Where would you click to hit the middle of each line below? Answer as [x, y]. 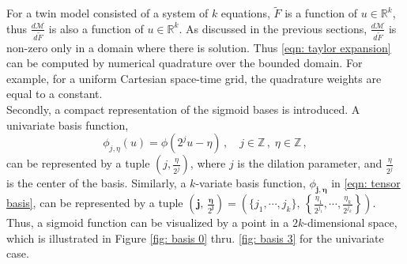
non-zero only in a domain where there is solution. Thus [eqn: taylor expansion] [199, 47]
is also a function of [96, 28]
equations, [245, 13]
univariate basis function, [68, 124]
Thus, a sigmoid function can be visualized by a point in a [148, 223]
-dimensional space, [350, 223]
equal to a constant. [55, 94]
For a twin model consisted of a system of [107, 13]
